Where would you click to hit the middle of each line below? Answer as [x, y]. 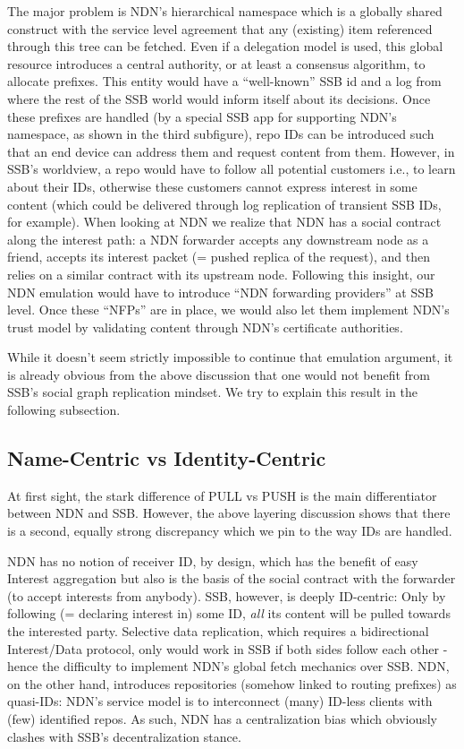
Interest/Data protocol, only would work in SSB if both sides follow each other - [228, 648]
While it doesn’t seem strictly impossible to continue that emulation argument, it [230, 357]
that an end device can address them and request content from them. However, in [231, 151]
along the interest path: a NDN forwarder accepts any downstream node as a [218, 239]
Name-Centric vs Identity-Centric [167, 458]
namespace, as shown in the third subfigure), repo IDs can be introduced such [221, 134]
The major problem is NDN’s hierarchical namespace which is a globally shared [225, 11]
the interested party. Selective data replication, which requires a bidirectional [218, 631]
